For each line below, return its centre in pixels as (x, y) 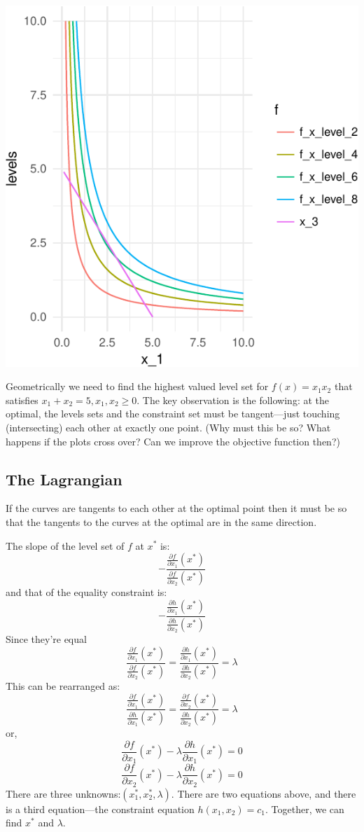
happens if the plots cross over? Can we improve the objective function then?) (173, 441)
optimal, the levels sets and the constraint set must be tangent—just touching (173, 414)
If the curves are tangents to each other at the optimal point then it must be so (176, 508)
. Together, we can (305, 809)
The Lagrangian (64, 479)
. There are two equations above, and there (264, 793)
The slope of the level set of (65, 545)
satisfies (22, 400)
